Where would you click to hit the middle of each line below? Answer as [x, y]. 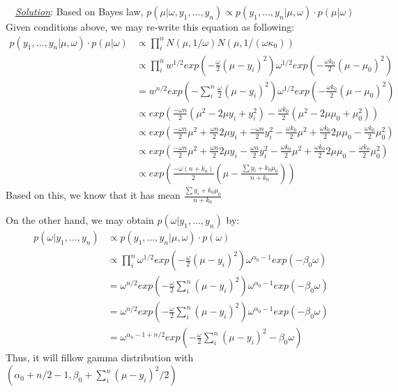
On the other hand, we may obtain [80, 220]
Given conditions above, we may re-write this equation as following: [150, 27]
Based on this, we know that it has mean [93, 195]
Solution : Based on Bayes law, [79, 11]
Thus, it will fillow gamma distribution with [100, 357]
